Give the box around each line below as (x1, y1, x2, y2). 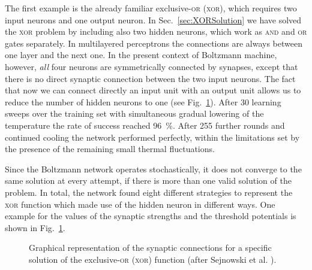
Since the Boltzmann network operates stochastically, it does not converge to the (5, 162, 302, 175)
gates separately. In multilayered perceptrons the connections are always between (5, 37, 302, 49)
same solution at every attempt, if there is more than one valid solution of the (5, 174, 292, 187)
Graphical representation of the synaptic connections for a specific (29, 241, 272, 254)
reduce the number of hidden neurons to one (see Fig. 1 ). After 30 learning (5, 95, 281, 108)
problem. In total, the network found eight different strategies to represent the (5, 186, 293, 198)
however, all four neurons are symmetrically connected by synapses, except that (5, 60, 298, 72)
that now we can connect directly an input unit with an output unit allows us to (5, 84, 301, 96)
